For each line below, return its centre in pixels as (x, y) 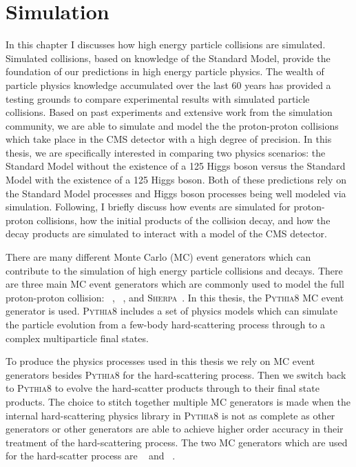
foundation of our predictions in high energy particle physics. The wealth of (165, 71)
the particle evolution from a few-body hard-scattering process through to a (166, 324)
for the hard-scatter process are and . (91, 456)
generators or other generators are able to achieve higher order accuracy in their (175, 429)
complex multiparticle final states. (77, 338)
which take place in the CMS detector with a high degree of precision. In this (169, 139)
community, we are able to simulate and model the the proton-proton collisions (172, 125)
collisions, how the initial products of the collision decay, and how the (184, 220)
